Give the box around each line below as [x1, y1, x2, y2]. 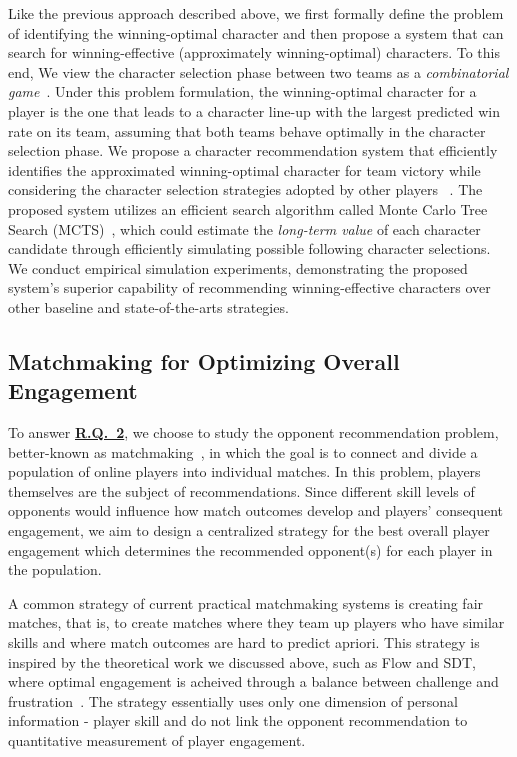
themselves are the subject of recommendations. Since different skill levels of [8, 480, 475, 501]
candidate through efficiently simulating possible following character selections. [8, 238, 491, 259]
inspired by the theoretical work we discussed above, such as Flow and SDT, [8, 651, 476, 672]
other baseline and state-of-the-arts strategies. [8, 296, 289, 317]
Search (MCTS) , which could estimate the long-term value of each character [8, 218, 481, 239]
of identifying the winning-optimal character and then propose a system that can [8, 22, 504, 43]
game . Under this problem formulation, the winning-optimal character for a [8, 81, 477, 102]
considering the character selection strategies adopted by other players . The [8, 179, 483, 200]
